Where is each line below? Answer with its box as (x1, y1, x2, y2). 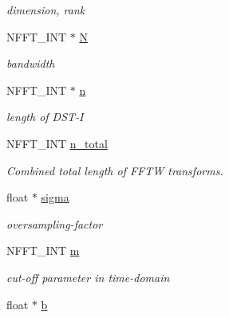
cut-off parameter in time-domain (6, 268, 170, 285)
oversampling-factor (6, 215, 103, 232)
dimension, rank (6, 2, 85, 18)
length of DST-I (6, 108, 84, 125)
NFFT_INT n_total (6, 135, 108, 151)
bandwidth (6, 55, 55, 72)
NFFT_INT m (6, 242, 80, 259)
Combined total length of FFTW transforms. (6, 162, 223, 178)
